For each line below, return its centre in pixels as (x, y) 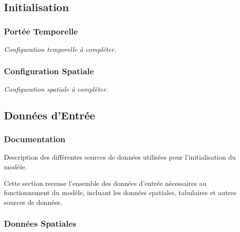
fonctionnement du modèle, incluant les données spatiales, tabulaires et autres (120, 192)
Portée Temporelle (41, 31)
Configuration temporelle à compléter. (60, 49)
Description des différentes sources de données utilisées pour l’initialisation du (120, 157)
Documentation (35, 139)
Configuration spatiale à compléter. (56, 89)
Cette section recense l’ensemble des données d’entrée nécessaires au (105, 183)
